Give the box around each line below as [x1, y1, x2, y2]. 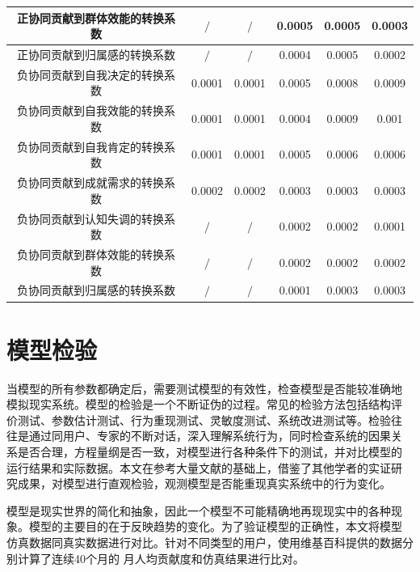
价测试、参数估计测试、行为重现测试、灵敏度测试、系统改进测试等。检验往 [6, 411, 402, 428]
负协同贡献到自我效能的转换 [17, 102, 165, 119]
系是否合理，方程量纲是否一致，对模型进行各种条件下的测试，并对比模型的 [6, 443, 402, 460]
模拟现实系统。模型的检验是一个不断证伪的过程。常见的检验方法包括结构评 [6, 396, 402, 413]
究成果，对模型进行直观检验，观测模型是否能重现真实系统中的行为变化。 [6, 475, 391, 492]
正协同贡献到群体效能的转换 [17, 9, 165, 26]
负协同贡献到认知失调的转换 [17, 210, 165, 227]
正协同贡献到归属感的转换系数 [17, 45, 176, 62]
